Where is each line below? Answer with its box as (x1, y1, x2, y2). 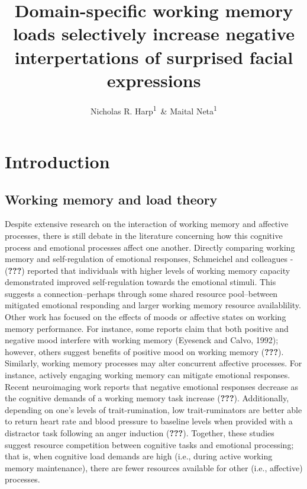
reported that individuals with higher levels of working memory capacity (27, 264, 290, 276)
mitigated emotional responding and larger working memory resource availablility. (5, 299, 301, 311)
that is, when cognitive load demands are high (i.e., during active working (5, 450, 273, 462)
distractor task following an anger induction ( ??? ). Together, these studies (5, 427, 274, 439)
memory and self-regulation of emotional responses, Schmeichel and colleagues (5, 253, 288, 265)
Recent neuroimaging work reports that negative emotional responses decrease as (5, 380, 298, 392)
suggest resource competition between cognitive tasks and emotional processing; (5, 438, 294, 450)
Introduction (5, 149, 110, 173)
